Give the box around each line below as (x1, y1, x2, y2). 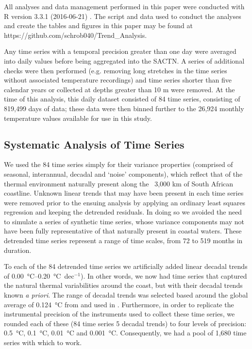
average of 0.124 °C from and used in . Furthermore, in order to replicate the (4, 299, 234, 309)
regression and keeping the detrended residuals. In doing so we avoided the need (4, 207, 242, 217)
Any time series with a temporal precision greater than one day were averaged (4, 46, 236, 56)
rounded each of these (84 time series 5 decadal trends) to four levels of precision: (4, 318, 247, 328)
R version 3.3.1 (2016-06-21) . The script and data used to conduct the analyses (4, 11, 241, 21)
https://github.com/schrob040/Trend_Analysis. (4, 30, 147, 40)
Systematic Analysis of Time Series (4, 136, 185, 151)
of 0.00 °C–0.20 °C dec (4, 270, 74, 281)
